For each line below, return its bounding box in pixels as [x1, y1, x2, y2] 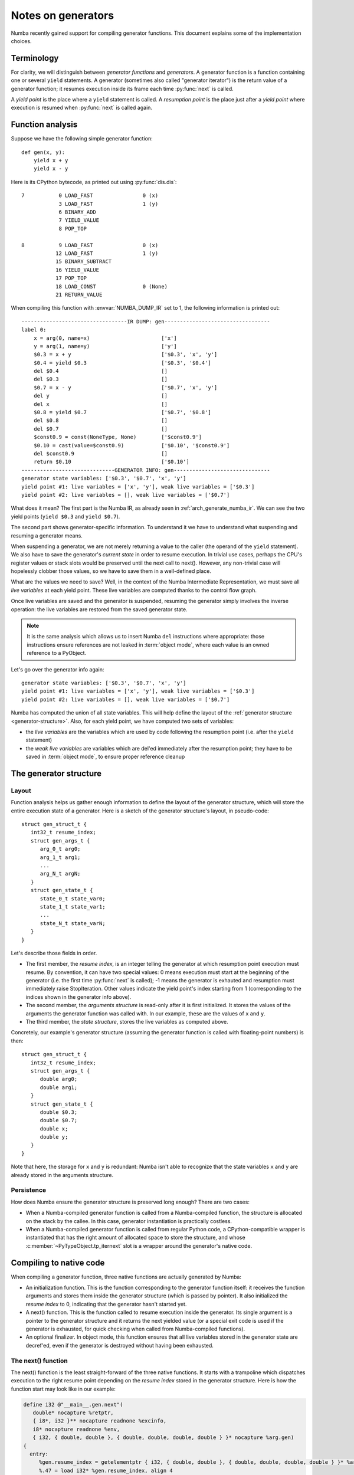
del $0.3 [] [33, 376, 168, 383]
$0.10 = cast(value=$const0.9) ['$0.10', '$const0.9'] [33, 442, 230, 448]
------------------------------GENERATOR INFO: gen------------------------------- [21, 467, 271, 473]
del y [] [33, 392, 168, 399]
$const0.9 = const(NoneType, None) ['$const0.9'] [33, 434, 202, 441]
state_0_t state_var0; [40, 895, 106, 902]
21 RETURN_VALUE [55, 291, 103, 298]
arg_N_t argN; [40, 870, 81, 877]
